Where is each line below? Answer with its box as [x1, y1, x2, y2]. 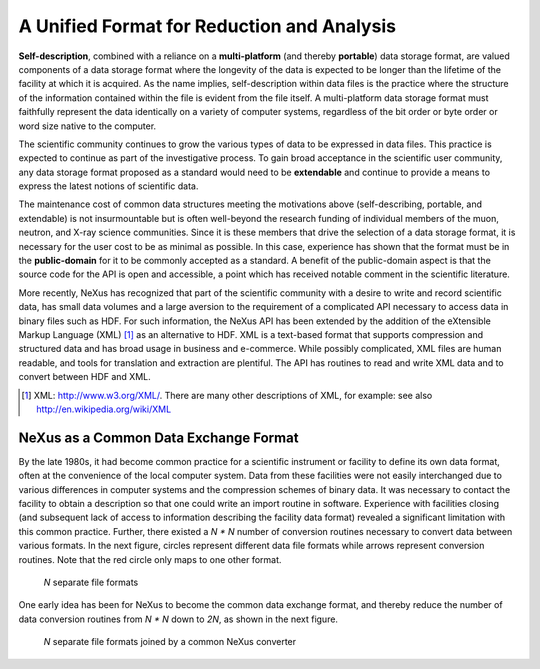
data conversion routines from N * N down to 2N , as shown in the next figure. [18, 613, 339, 625]
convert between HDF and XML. [18, 371, 151, 383]
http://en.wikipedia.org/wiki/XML [36, 403, 172, 415]
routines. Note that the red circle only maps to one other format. [18, 553, 282, 565]
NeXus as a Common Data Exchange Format [18, 429, 299, 446]
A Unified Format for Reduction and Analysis [18, 15, 397, 37]
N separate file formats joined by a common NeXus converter [43, 636, 297, 648]
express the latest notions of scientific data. [18, 180, 199, 192]
